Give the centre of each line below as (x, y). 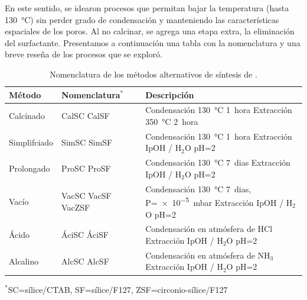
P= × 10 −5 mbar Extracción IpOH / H (219, 201)
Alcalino (24, 261)
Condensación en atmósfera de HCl (209, 229)
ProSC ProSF (86, 168)
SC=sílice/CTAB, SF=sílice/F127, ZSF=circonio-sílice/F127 (118, 289)
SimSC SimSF (87, 142)
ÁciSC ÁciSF (85, 235)
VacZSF (76, 207)
